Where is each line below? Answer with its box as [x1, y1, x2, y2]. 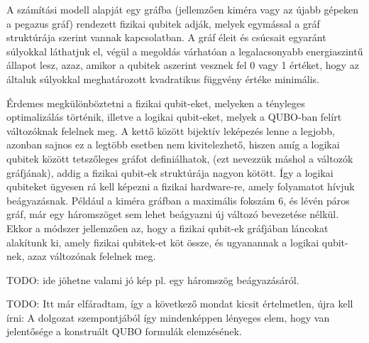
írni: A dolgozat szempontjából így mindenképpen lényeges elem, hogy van [6, 310, 330, 325]
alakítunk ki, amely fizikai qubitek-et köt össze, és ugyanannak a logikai [6, 234, 319, 249]
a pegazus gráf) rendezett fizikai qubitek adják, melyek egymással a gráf [6, 16, 320, 31]
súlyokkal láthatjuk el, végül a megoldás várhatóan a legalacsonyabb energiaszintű [6, 43, 363, 58]
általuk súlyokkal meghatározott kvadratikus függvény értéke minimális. [6, 71, 319, 86]
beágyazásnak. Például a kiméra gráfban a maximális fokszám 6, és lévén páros [6, 192, 350, 207]
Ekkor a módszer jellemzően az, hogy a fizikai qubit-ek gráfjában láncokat [6, 220, 329, 235]
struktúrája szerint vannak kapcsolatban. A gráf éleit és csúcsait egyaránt [6, 30, 326, 45]
